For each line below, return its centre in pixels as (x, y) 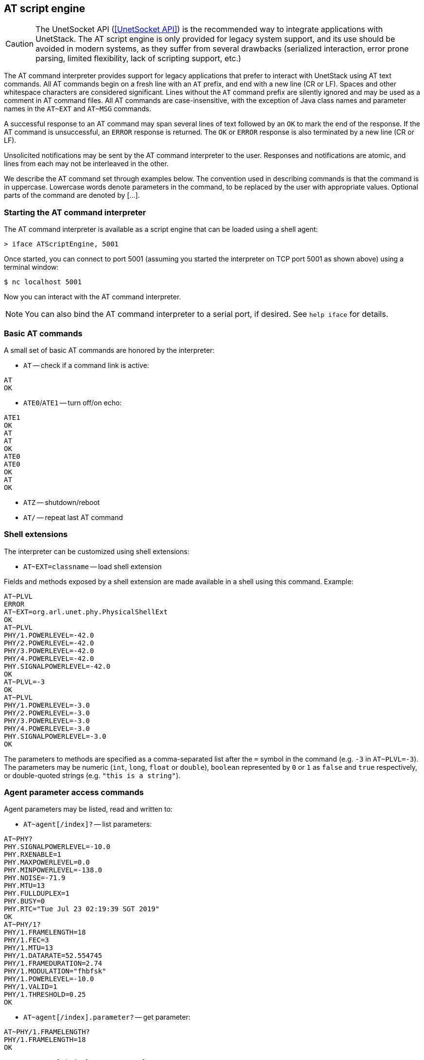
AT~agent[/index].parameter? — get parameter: (107, 1017)
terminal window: (31, 267)
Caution (20, 44)
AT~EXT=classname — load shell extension (93, 566)
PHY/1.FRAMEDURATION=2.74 (53, 964)
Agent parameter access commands (74, 792)
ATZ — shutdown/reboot (62, 502)
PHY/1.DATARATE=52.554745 (53, 956)
